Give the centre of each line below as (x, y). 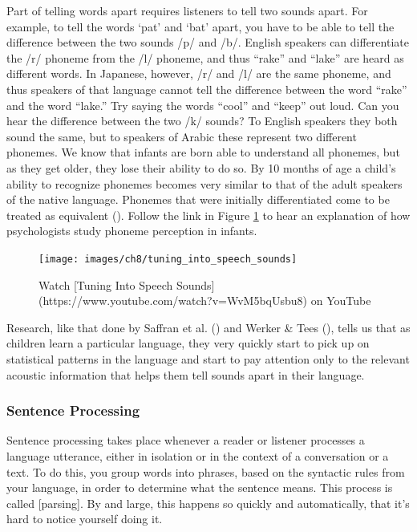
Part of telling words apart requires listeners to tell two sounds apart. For (187, 10)
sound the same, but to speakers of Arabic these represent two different (182, 136)
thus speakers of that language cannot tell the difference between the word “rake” (207, 89)
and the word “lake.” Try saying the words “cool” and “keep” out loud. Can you (203, 105)
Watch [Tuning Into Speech (106, 284)
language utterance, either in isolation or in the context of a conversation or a (198, 455)
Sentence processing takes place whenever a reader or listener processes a (186, 440)
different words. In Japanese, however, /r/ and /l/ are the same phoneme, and (199, 73)
